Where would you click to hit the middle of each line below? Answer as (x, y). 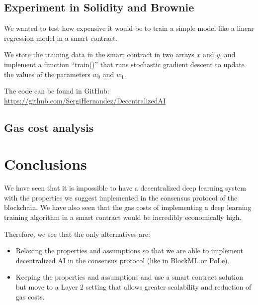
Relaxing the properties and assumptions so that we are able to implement (129, 251)
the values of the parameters (47, 74)
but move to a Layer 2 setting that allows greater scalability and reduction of (133, 287)
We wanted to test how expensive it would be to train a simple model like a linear (129, 28)
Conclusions (45, 164)
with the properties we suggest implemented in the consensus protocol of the (121, 197)
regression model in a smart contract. (61, 38)
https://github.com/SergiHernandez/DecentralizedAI (85, 100)
